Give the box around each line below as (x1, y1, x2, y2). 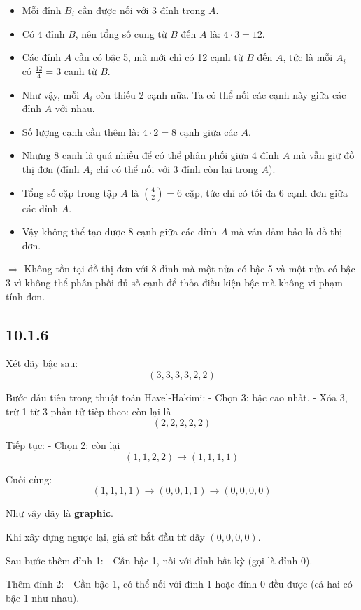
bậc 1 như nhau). (6, 590, 80, 604)
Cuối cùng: (6, 471, 52, 486)
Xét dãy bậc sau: (6, 356, 78, 370)
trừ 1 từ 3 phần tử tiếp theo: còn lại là (6, 403, 171, 418)
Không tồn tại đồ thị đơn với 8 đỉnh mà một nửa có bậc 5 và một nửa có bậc (24, 261, 355, 276)
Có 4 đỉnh (22, 26, 65, 41)
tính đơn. (6, 289, 45, 303)
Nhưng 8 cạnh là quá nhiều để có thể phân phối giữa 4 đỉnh (22, 148, 279, 162)
